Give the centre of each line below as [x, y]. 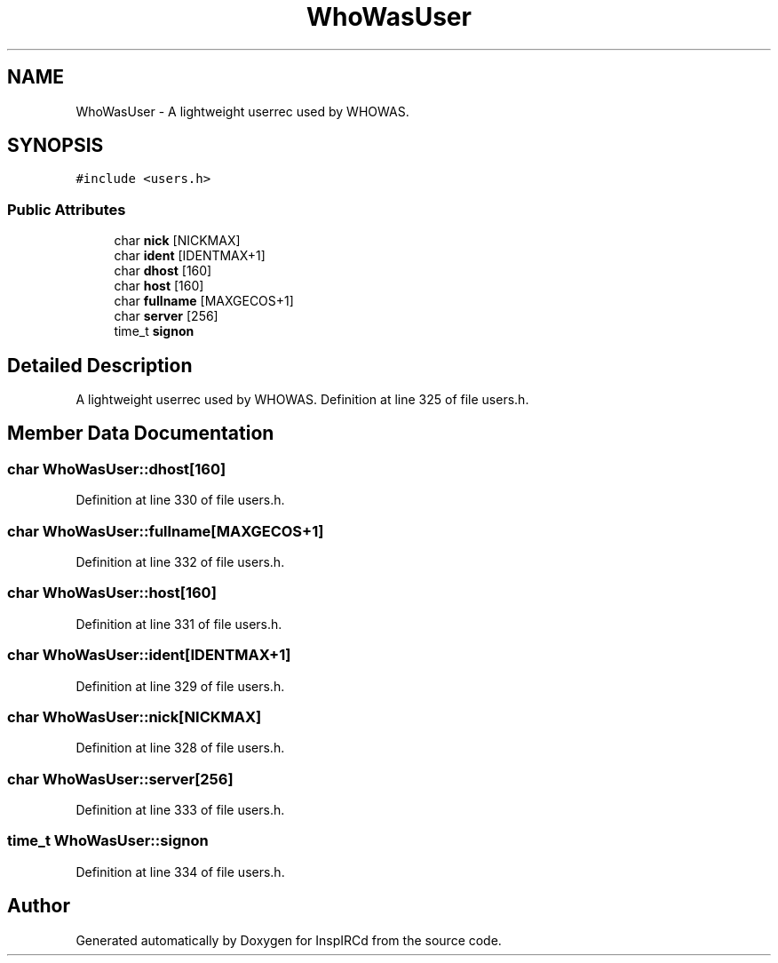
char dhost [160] [163, 271]
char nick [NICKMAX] [177, 241]
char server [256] [166, 316]
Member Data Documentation [141, 434]
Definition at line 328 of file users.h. [180, 748]
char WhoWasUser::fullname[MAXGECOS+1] [166, 531]
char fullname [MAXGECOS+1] [204, 301]
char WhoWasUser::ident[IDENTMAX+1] [149, 655]
